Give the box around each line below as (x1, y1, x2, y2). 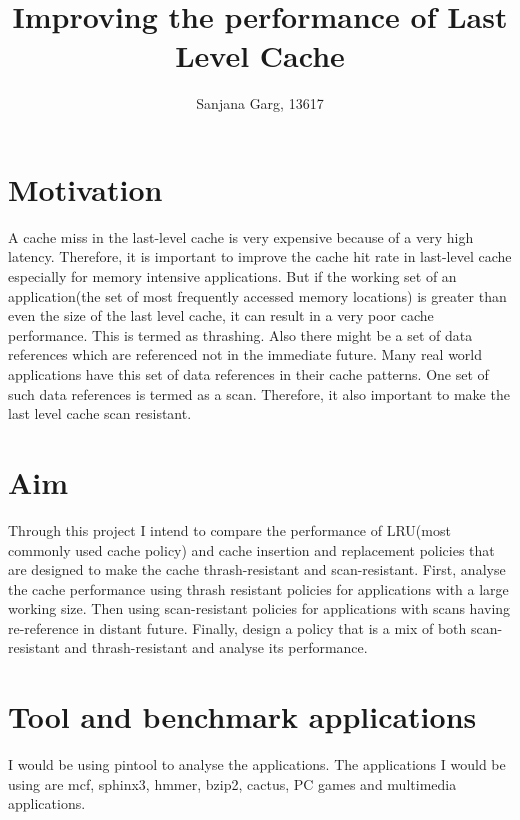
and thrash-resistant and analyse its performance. (64, 637, 368, 658)
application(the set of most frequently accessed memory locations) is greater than (8, 285, 507, 306)
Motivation (8, 168, 163, 209)
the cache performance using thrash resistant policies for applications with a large (8, 578, 509, 599)
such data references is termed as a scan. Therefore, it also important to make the (8, 383, 510, 404)
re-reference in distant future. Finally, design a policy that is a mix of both (8, 617, 467, 638)
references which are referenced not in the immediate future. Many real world (8, 344, 483, 365)
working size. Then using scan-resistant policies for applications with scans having (8, 598, 511, 619)
